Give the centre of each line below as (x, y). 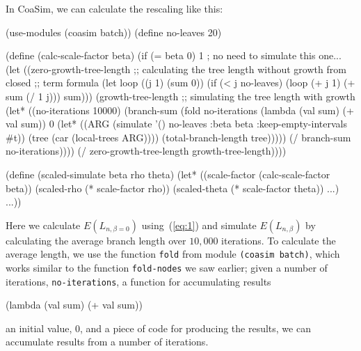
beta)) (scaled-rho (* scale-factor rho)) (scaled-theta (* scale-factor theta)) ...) (173, 188)
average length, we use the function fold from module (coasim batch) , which (173, 254)
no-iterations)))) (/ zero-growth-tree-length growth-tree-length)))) (146, 151)
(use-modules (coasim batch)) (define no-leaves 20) (114, 32)
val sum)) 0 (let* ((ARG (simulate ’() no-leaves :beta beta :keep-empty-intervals (176, 124)
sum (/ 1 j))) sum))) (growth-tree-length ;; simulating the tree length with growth (180, 96)
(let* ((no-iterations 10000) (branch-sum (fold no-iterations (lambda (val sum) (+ (180, 110)
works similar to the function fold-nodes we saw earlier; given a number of (167, 267)
